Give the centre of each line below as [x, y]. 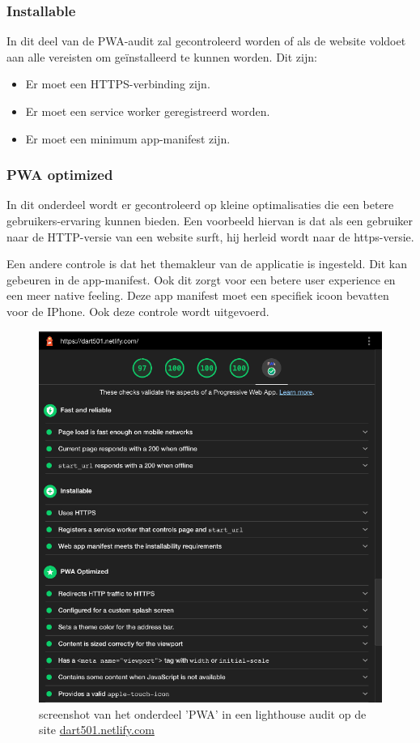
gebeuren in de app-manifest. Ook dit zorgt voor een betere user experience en [201, 279]
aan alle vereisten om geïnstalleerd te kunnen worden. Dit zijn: [162, 56]
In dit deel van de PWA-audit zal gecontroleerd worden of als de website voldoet [206, 41]
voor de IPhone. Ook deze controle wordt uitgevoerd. [138, 311]
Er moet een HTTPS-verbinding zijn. [118, 84]
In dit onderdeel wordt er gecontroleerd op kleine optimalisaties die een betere [200, 205]
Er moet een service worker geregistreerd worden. [148, 111]
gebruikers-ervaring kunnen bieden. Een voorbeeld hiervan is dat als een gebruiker [210, 220]
